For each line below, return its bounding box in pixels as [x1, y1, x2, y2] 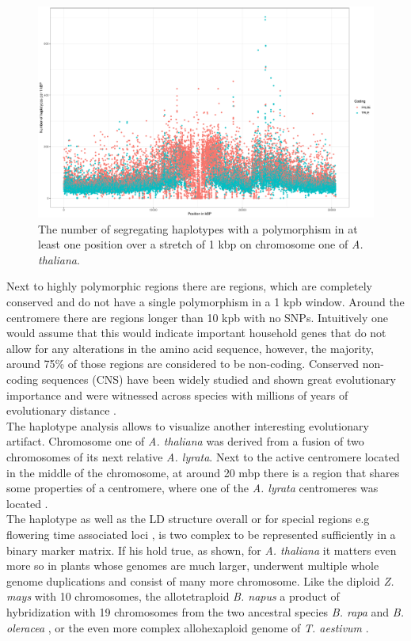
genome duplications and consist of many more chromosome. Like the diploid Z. [6, 572, 394, 589]
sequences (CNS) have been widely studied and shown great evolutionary [41, 371, 396, 387]
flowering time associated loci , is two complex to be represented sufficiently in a [6, 525, 396, 542]
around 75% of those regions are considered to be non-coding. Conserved [6, 355, 360, 372]
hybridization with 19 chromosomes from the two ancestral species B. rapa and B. [6, 603, 404, 620]
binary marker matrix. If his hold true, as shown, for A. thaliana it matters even [6, 541, 397, 558]
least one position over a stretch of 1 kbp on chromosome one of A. [38, 236, 363, 252]
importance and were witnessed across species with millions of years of [6, 386, 348, 403]
